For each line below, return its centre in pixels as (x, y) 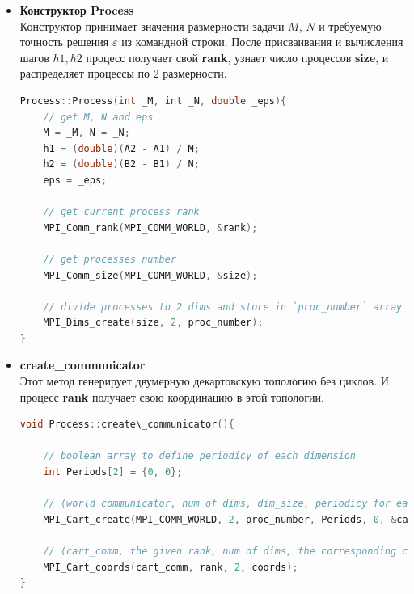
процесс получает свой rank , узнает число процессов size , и (237, 57)
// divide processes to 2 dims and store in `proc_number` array (223, 307)
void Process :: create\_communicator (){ (127, 425)
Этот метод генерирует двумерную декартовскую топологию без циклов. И (204, 381)
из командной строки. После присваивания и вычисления (262, 42)
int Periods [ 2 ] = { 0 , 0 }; (113, 472)
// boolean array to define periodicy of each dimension (200, 456)
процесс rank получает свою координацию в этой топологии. (172, 396)
